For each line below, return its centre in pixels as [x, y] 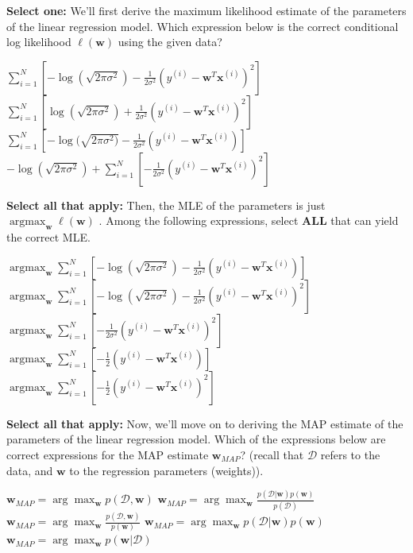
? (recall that [272, 454]
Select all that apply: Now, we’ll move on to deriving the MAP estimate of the [205, 423]
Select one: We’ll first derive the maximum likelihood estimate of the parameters [206, 10]
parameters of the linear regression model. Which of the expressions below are [196, 439]
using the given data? [170, 42]
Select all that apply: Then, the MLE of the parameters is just [166, 205]
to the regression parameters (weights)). [166, 470]
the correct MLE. [48, 237]
